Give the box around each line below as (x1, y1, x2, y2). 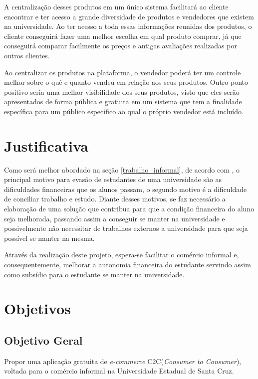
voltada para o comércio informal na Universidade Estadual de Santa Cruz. (4, 366, 234, 376)
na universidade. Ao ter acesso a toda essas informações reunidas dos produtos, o (4, 21, 252, 31)
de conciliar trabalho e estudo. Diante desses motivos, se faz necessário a (4, 193, 226, 204)
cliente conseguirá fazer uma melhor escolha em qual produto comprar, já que (4, 30, 242, 41)
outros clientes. (4, 50, 50, 60)
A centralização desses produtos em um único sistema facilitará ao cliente (4, 1, 229, 11)
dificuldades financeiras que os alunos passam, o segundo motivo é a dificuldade (4, 184, 247, 194)
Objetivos (4, 298, 71, 319)
